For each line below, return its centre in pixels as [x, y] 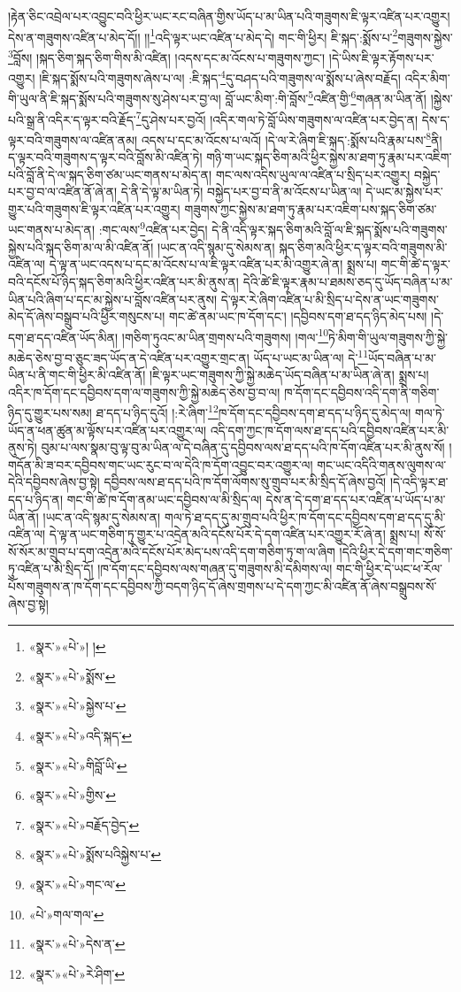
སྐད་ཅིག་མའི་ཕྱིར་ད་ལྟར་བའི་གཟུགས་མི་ [363, 246]
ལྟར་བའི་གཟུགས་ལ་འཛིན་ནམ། [73, 139]
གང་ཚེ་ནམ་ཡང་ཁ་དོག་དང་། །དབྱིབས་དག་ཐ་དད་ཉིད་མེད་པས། [298, 316]
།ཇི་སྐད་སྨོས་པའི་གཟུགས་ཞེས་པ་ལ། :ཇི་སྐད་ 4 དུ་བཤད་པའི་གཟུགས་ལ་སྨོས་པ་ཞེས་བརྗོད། [220, 77]
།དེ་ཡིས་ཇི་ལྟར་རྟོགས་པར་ [381, 57]
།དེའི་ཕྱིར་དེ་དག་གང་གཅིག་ [396, 551]
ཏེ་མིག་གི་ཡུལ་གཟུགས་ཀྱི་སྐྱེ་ [388, 337]
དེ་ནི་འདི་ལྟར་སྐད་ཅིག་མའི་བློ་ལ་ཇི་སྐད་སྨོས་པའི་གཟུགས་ [330, 230]
